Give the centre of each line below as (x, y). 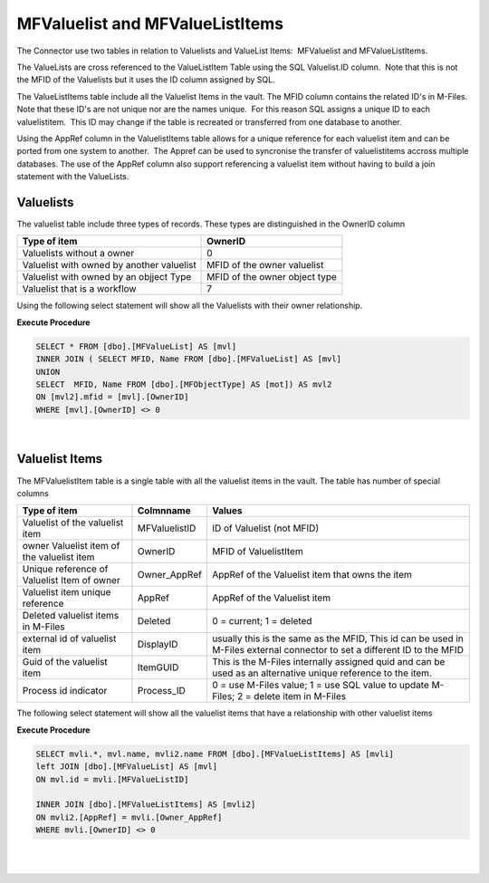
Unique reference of (65, 569)
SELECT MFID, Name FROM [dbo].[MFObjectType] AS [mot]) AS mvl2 (184, 384)
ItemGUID (158, 667)
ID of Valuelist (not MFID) (265, 528)
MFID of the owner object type (272, 277)
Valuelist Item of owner (72, 581)
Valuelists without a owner (78, 254)
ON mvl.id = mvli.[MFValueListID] (112, 779)
